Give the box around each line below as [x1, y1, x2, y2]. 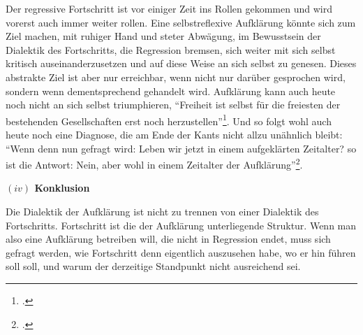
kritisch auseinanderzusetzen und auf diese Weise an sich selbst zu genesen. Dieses [6, 56, 357, 71]
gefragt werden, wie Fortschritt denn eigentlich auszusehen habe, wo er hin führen [6, 245, 356, 259]
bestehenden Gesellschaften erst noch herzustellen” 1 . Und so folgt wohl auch [6, 111, 332, 128]
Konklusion [34, 180, 90, 195]
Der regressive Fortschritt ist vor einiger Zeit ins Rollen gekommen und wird [6, 1, 332, 15]
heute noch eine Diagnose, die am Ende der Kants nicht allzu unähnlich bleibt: [6, 127, 343, 141]
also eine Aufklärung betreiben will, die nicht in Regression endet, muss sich [6, 231, 331, 246]
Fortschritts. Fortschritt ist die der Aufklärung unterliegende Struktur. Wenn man [6, 218, 357, 232]
